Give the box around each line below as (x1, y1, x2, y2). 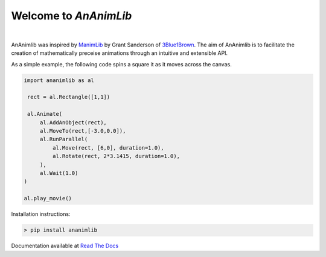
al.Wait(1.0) (39, 170, 78, 176)
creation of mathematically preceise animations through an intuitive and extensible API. (11, 49, 228, 57)
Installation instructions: (11, 211, 71, 218)
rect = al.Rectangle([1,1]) (27, 94, 110, 101)
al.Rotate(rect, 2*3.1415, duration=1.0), (52, 153, 181, 160)
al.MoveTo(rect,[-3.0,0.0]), (39, 127, 126, 135)
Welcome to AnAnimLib (11, 9, 132, 22)
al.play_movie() (24, 195, 72, 202)
